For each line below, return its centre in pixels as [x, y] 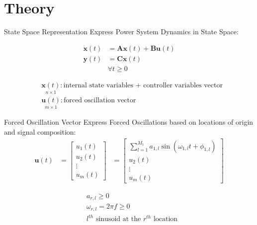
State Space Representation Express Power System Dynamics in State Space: [121, 32]
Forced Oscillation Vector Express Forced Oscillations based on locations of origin [129, 122]
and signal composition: [40, 131]
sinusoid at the [118, 219]
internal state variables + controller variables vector [143, 85]
